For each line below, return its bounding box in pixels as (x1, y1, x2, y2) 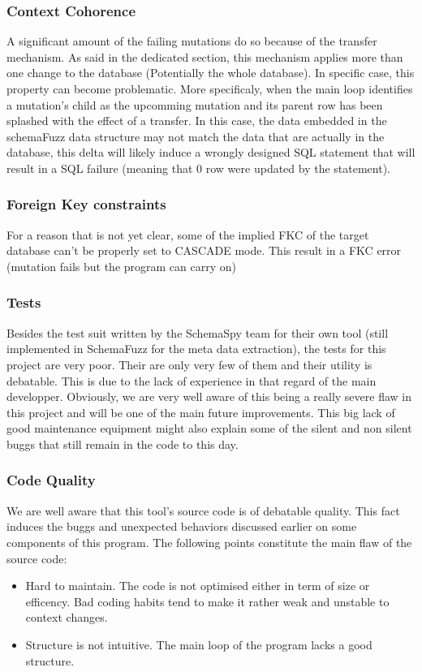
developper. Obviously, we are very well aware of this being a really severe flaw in (6, 388, 411, 405)
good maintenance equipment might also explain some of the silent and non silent (6, 420, 412, 437)
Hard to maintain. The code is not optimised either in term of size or (25, 577, 370, 594)
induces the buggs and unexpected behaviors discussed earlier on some (6, 518, 357, 535)
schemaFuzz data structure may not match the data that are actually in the (6, 127, 385, 144)
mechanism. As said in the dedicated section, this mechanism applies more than (6, 48, 403, 65)
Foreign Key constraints (6, 194, 166, 214)
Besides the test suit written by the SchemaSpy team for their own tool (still (6, 324, 389, 341)
